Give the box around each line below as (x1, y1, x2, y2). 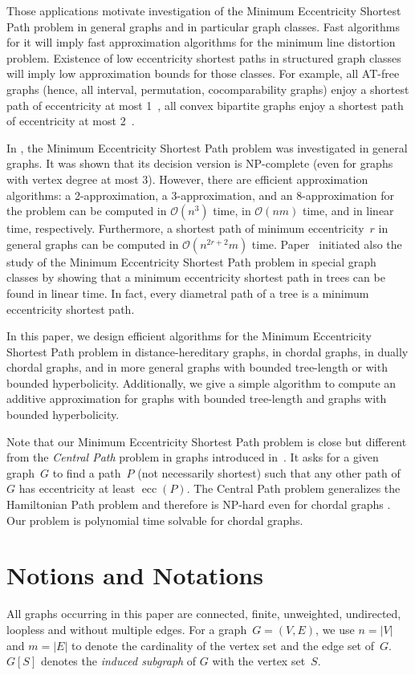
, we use (315, 620, 355, 637)
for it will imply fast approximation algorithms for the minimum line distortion (6, 34, 396, 51)
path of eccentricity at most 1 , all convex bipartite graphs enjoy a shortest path (6, 96, 404, 113)
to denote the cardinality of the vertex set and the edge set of (71, 636, 375, 653)
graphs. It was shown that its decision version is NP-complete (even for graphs (6, 155, 393, 172)
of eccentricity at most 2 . (6, 112, 135, 129)
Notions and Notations (6, 559, 263, 592)
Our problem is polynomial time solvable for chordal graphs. (6, 511, 303, 528)
